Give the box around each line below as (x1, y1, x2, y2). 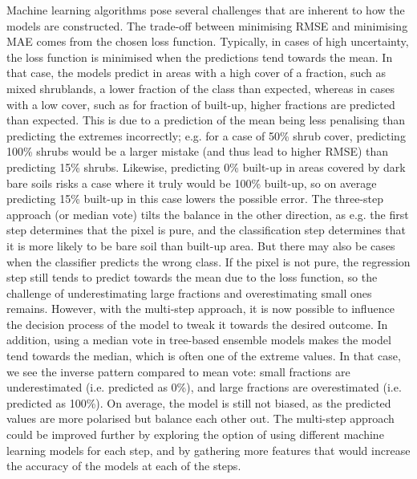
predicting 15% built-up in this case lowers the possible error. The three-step (6, 190, 384, 207)
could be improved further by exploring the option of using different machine (6, 426, 384, 443)
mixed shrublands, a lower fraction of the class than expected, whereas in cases (6, 79, 395, 96)
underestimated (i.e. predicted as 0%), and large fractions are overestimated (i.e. (6, 379, 402, 396)
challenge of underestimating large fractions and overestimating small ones (6, 284, 372, 301)
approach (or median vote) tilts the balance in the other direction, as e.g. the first (6, 205, 409, 222)
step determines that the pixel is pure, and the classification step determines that (6, 221, 407, 238)
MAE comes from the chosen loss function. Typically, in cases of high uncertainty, (6, 33, 409, 50)
